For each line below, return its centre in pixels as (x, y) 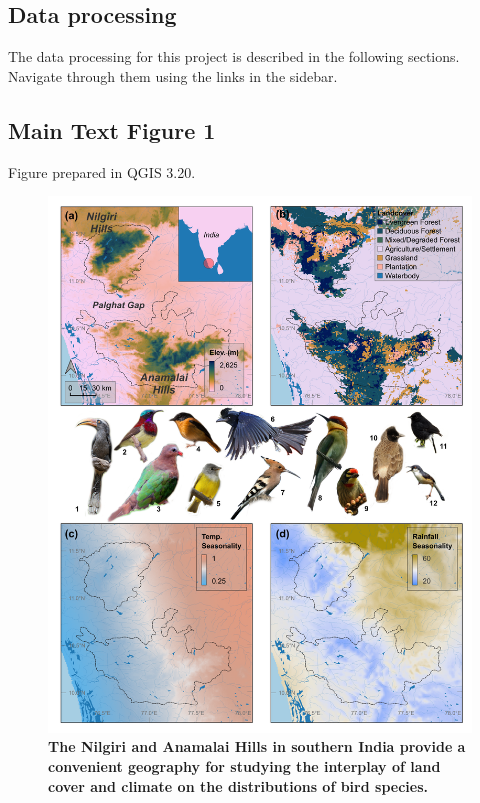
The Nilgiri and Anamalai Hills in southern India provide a (257, 746)
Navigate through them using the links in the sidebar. (173, 75)
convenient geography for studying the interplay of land (244, 766)
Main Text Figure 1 (112, 129)
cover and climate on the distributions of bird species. (238, 785)
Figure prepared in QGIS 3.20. (102, 171)
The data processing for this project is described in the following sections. (234, 56)
